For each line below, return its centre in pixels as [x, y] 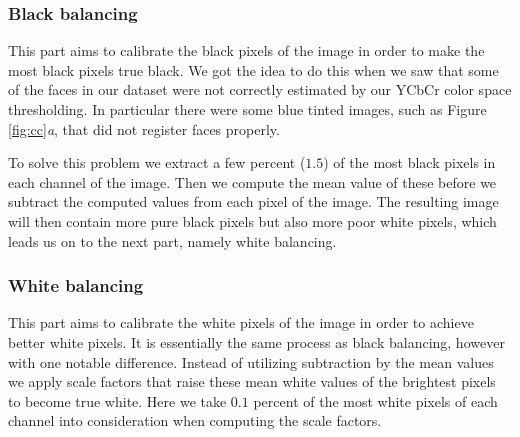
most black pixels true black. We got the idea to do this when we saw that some [253, 69]
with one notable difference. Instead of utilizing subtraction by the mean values [251, 361]
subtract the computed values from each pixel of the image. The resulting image [253, 201]
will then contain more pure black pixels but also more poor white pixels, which [252, 220]
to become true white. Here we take [117, 400]
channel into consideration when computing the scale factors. [195, 420]
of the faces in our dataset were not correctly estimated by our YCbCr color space [260, 89]
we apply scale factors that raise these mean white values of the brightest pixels [252, 381]
